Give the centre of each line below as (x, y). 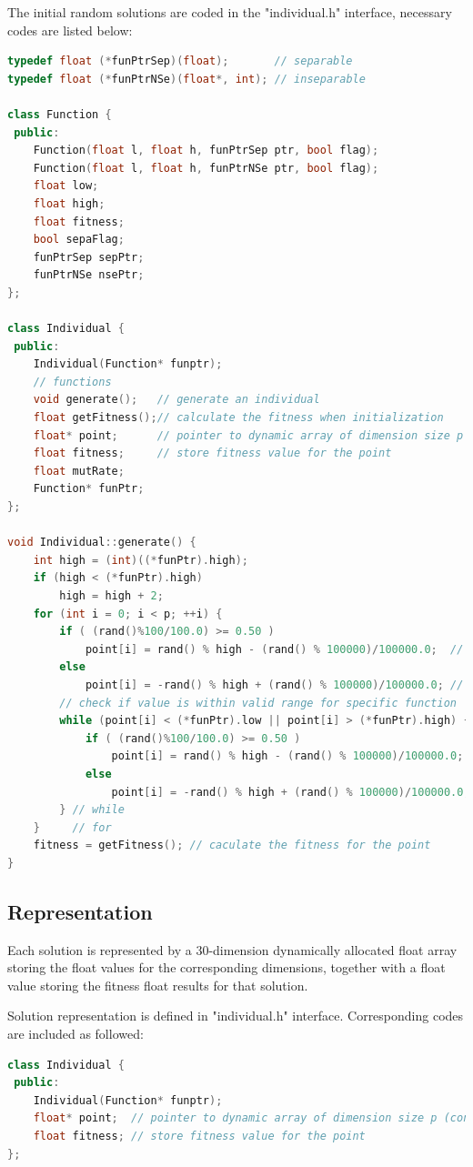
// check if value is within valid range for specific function (258, 703)
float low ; (66, 186)
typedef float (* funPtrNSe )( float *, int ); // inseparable (186, 79)
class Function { (60, 114)
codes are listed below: (70, 30)
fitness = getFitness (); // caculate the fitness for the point (232, 845)
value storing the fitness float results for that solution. (158, 985)
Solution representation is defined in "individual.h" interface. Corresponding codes (236, 1016)
